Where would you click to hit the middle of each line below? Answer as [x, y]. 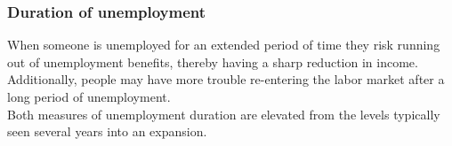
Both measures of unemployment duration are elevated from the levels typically [224, 114]
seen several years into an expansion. [107, 131]
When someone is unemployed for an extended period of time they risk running [224, 45]
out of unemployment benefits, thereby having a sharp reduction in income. [213, 61]
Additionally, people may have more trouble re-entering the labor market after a [226, 79]
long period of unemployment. [89, 96]
